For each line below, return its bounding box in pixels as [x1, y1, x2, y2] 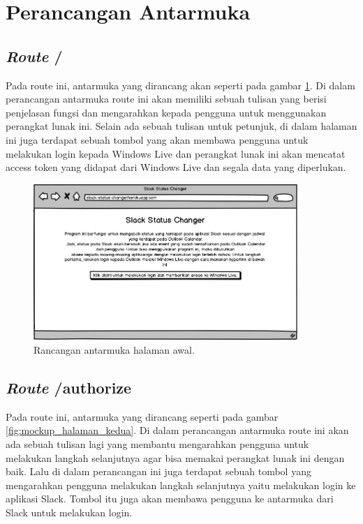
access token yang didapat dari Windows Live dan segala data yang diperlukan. [6, 160, 346, 174]
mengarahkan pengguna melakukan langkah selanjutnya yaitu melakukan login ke [6, 477, 356, 492]
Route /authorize [6, 377, 132, 398]
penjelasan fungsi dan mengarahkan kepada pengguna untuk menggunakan [6, 105, 327, 119]
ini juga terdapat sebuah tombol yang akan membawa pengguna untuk [6, 132, 309, 147]
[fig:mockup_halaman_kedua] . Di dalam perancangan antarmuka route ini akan [6, 423, 349, 437]
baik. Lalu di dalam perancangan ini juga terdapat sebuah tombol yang [6, 464, 311, 479]
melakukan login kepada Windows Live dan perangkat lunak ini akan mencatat [6, 146, 346, 160]
